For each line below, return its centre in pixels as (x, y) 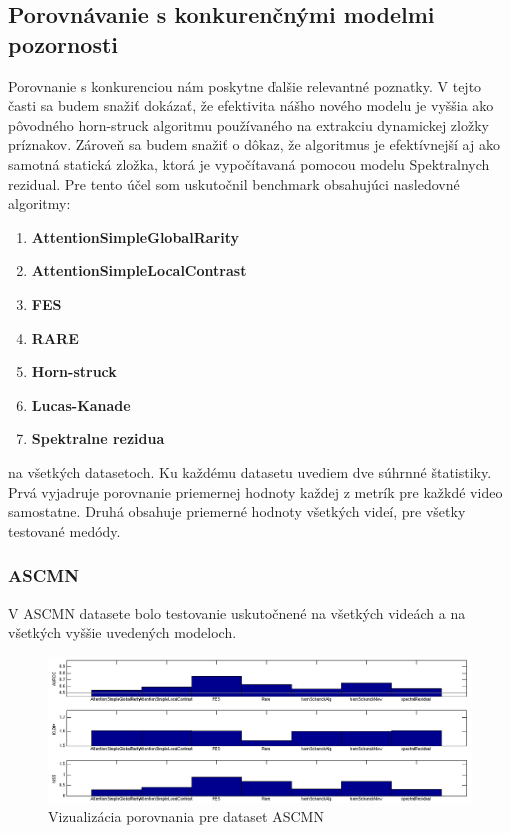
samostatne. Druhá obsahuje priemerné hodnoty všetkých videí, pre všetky (237, 511)
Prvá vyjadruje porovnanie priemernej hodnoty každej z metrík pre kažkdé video (255, 491)
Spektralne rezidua (98, 438)
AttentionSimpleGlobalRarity (135, 236)
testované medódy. (64, 530)
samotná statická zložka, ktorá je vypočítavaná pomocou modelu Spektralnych (249, 163)
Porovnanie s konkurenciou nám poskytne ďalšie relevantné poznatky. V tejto (245, 85)
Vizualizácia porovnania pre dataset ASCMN (186, 816)
